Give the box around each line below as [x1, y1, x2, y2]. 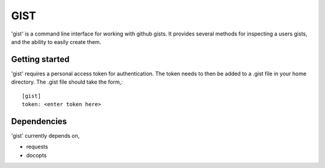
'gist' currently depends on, [11, 132, 80, 139]
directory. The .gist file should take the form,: [11, 78, 123, 86]
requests [26, 143, 48, 151]
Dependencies [11, 116, 67, 126]
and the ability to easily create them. [11, 38, 102, 45]
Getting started [11, 54, 70, 64]
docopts [26, 151, 47, 159]
